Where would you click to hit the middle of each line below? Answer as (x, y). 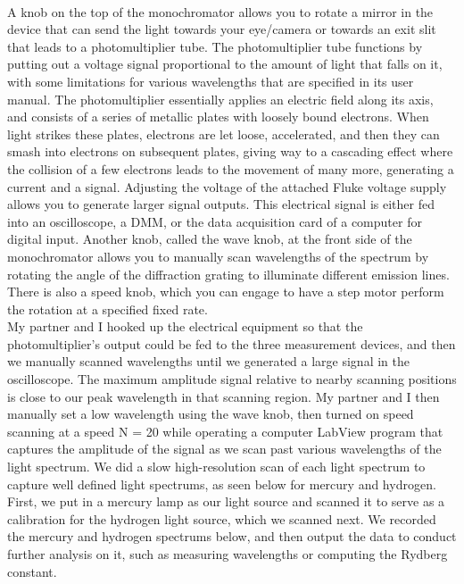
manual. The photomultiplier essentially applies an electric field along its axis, (220, 99)
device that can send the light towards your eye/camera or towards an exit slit (222, 29)
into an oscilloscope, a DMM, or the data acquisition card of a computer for (215, 221)
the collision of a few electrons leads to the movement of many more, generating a (231, 168)
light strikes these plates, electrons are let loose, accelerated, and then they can (224, 133)
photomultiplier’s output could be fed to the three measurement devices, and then (232, 343)
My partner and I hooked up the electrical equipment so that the (185, 326)
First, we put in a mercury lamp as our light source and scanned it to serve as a (226, 501)
